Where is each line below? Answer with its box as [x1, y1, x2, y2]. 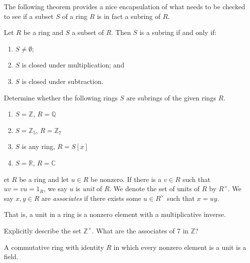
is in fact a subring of [97, 11, 161, 21]
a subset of [72, 27, 104, 37]
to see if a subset [4, 11, 54, 21]
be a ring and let [19, 174, 69, 184]
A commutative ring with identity [4, 242, 104, 252]
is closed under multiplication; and [22, 60, 125, 70]
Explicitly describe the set [4, 225, 81, 235]
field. [4, 251, 18, 262]
